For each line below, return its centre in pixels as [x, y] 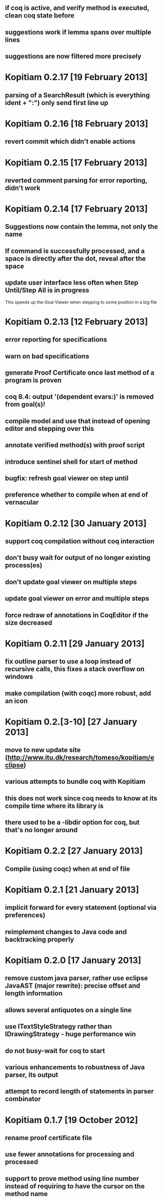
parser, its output [32, 1075]
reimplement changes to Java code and [66, 932]
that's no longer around [41, 830]
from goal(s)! [25, 404]
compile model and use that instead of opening [78, 421]
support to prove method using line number [72, 1178]
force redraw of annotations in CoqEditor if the [77, 615]
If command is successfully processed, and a [75, 251]
